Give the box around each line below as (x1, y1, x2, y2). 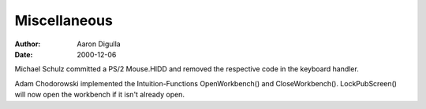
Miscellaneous (14, 12, 114, 29)
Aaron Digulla (77, 39, 121, 49)
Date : (14, 49, 33, 59)
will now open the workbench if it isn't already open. (14, 90, 185, 100)
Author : (14, 39, 41, 49)
